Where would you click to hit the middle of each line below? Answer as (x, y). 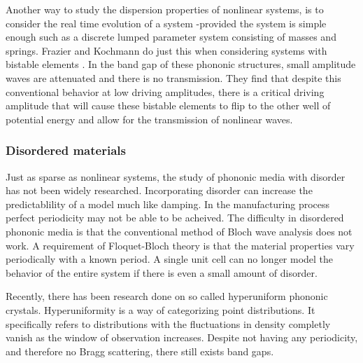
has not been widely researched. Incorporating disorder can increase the (159, 190)
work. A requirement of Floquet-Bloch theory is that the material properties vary (180, 245)
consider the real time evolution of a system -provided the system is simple (166, 23)
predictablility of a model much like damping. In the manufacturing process (168, 204)
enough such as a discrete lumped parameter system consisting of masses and (171, 37)
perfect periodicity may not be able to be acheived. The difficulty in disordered (175, 218)
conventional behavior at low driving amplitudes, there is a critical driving (165, 91)
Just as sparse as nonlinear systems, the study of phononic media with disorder (176, 176)
